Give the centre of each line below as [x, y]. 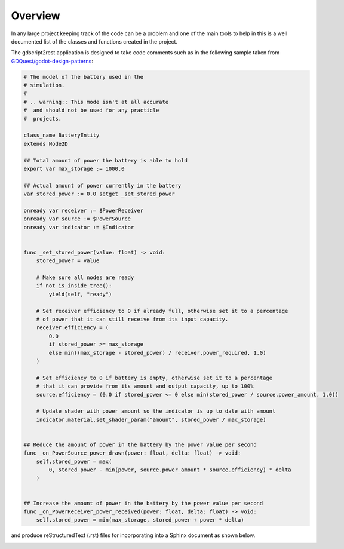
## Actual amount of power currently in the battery [102, 185]
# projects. [43, 119]
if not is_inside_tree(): [74, 286]
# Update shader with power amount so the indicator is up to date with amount [156, 411]
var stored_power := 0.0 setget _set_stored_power [99, 194]
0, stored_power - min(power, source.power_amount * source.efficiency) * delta [170, 470]
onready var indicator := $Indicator [79, 227]
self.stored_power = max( [74, 461]
